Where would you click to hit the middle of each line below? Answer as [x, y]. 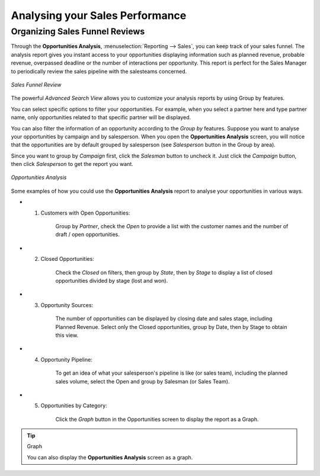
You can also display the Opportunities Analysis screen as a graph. [110, 457]
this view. [67, 335]
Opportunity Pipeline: [67, 359]
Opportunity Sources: [67, 305]
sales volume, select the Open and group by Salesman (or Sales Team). [143, 381]
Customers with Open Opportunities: [85, 213]
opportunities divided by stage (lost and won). [112, 280]
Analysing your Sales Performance [99, 15]
